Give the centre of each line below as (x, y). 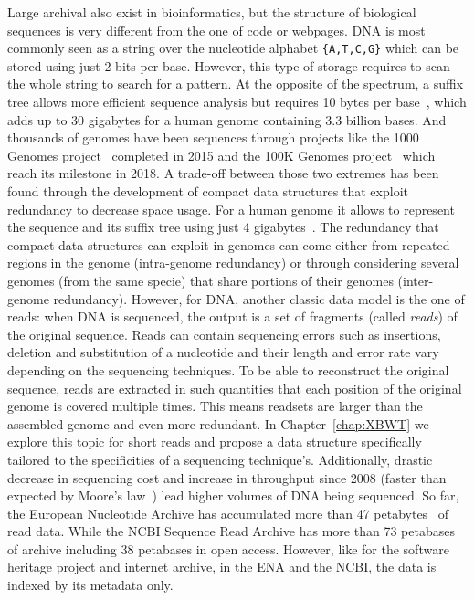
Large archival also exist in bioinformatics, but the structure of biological (212, 12)
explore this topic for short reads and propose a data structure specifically (215, 442)
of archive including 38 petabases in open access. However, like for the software (228, 548)
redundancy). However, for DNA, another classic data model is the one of (259, 298)
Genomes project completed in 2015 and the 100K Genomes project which (221, 155)
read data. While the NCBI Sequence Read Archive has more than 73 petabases (231, 531)
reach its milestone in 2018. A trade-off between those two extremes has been (223, 173)
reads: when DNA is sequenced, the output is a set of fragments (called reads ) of (232, 316)
